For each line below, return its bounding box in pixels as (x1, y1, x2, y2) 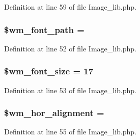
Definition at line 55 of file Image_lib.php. (4, 126, 137, 137)
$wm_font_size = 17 (4, 65, 94, 77)
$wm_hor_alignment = (4, 106, 104, 119)
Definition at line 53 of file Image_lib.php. (4, 85, 137, 95)
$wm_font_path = (4, 23, 85, 36)
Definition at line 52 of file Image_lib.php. (4, 43, 137, 53)
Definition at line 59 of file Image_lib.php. (4, 2, 137, 12)
